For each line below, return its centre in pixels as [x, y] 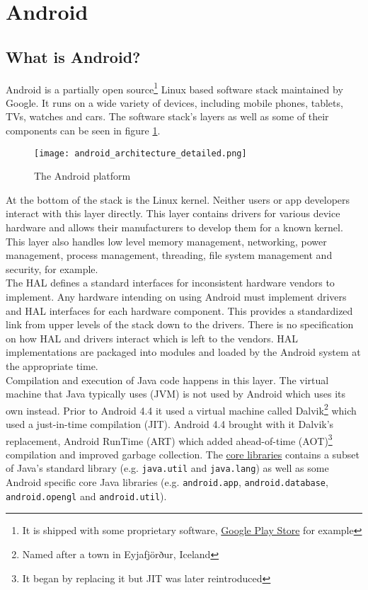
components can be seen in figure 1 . [83, 131]
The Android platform [82, 176]
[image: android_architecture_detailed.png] [140, 153]
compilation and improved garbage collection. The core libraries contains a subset [183, 454]
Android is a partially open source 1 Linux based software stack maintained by [174, 88]
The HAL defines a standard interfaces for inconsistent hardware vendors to [170, 283]
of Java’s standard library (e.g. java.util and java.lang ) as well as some [167, 468]
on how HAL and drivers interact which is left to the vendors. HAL [152, 338]
